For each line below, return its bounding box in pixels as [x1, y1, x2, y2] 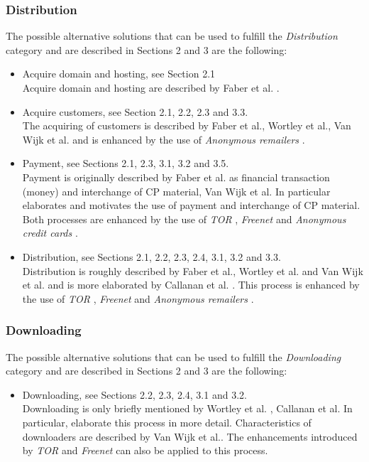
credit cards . [22, 225, 78, 240]
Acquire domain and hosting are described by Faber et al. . [22, 80, 280, 95]
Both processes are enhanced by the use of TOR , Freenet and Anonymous [22, 211, 346, 226]
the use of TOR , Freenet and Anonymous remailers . [22, 291, 254, 306]
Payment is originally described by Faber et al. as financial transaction [22, 169, 330, 184]
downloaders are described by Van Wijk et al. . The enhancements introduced [22, 429, 358, 444]
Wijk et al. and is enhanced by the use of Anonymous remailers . [22, 131, 305, 146]
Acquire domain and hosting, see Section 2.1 [22, 66, 216, 81]
